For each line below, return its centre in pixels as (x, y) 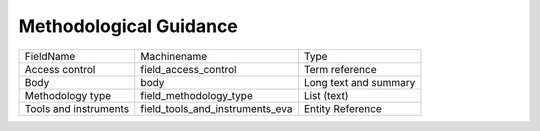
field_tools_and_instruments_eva (216, 108)
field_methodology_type (197, 95)
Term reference (340, 69)
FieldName (50, 56)
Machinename (174, 56)
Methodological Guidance (128, 26)
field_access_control (188, 69)
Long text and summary (359, 82)
